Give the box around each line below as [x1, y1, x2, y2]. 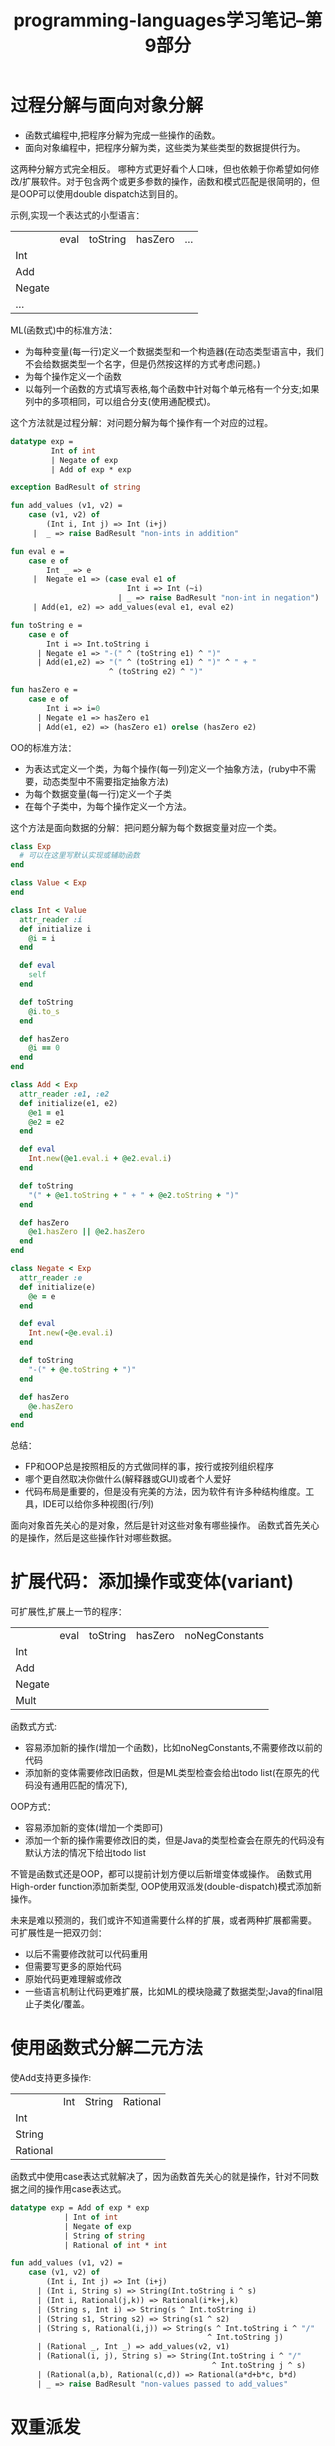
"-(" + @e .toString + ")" [28, 1364, 137, 1375]
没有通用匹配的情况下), [33, 1779, 128, 1791]
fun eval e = [10, 546, 65, 556]
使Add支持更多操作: [10, 2072, 92, 2084]
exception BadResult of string [10, 482, 141, 493]
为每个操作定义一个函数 [24, 370, 122, 382]
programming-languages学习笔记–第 [13, 9, 323, 32]
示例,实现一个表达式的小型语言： [10, 209, 145, 221]
